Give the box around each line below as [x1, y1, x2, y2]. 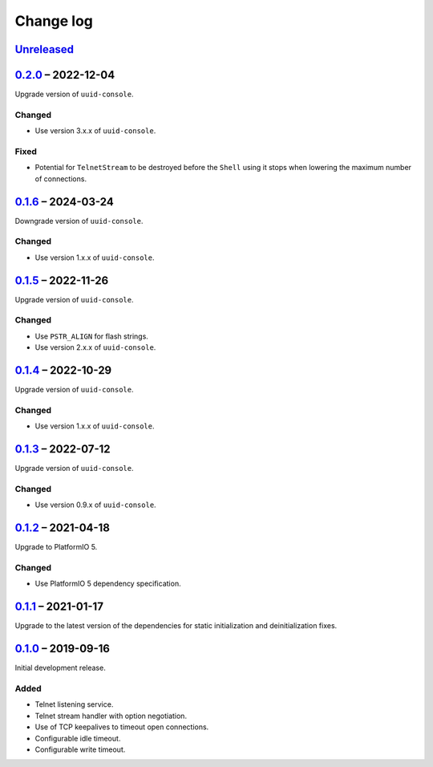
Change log [14, 12, 94, 30]
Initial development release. [14, 663, 106, 673]
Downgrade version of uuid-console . [14, 216, 144, 225]
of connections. [34, 173, 87, 184]
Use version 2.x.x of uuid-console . [34, 343, 156, 352]
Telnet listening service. [34, 700, 114, 709]
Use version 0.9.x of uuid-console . [34, 500, 156, 509]
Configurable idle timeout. [34, 733, 121, 743]
